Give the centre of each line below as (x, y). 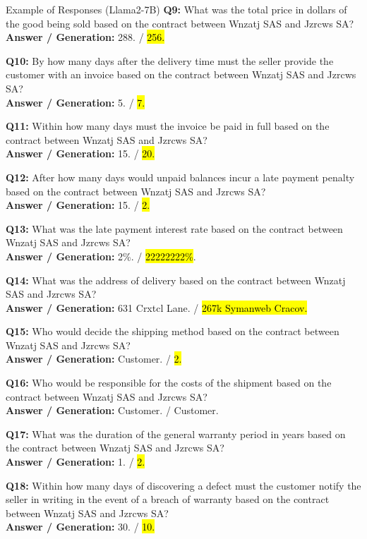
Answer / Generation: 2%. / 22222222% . (101, 256)
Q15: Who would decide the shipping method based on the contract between (173, 331)
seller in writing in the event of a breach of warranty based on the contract (168, 499)
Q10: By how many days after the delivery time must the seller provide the (170, 60)
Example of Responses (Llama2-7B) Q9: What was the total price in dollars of (176, 9)
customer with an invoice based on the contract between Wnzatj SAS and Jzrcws (181, 74)
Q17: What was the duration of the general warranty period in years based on (176, 434)
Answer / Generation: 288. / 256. (85, 37)
